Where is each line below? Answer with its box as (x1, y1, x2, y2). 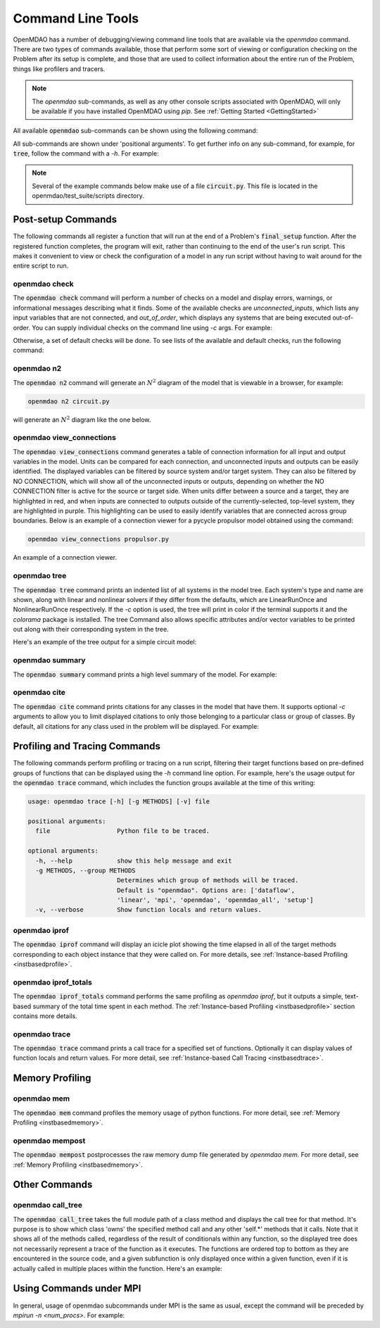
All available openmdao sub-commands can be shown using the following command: (13, 127, 258, 135)
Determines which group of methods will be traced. (116, 877, 299, 884)
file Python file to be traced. (35, 827, 210, 835)
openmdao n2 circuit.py (27, 397, 110, 405)
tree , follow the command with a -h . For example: (13, 149, 159, 158)
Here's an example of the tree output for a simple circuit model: (13, 638, 197, 646)
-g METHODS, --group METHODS (35, 866, 137, 875)
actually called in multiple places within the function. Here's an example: (13, 1264, 223, 1272)
